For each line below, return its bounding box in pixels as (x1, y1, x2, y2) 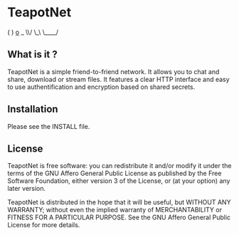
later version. (7, 184, 46, 193)
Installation (7, 103, 58, 115)
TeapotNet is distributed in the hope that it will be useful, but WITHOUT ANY (7, 198, 231, 207)
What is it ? (7, 48, 58, 61)
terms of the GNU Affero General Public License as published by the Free (7, 169, 222, 178)
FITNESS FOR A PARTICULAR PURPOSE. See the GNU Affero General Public (7, 213, 231, 221)
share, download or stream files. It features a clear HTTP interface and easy (7, 75, 230, 83)
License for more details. (7, 221, 80, 229)
